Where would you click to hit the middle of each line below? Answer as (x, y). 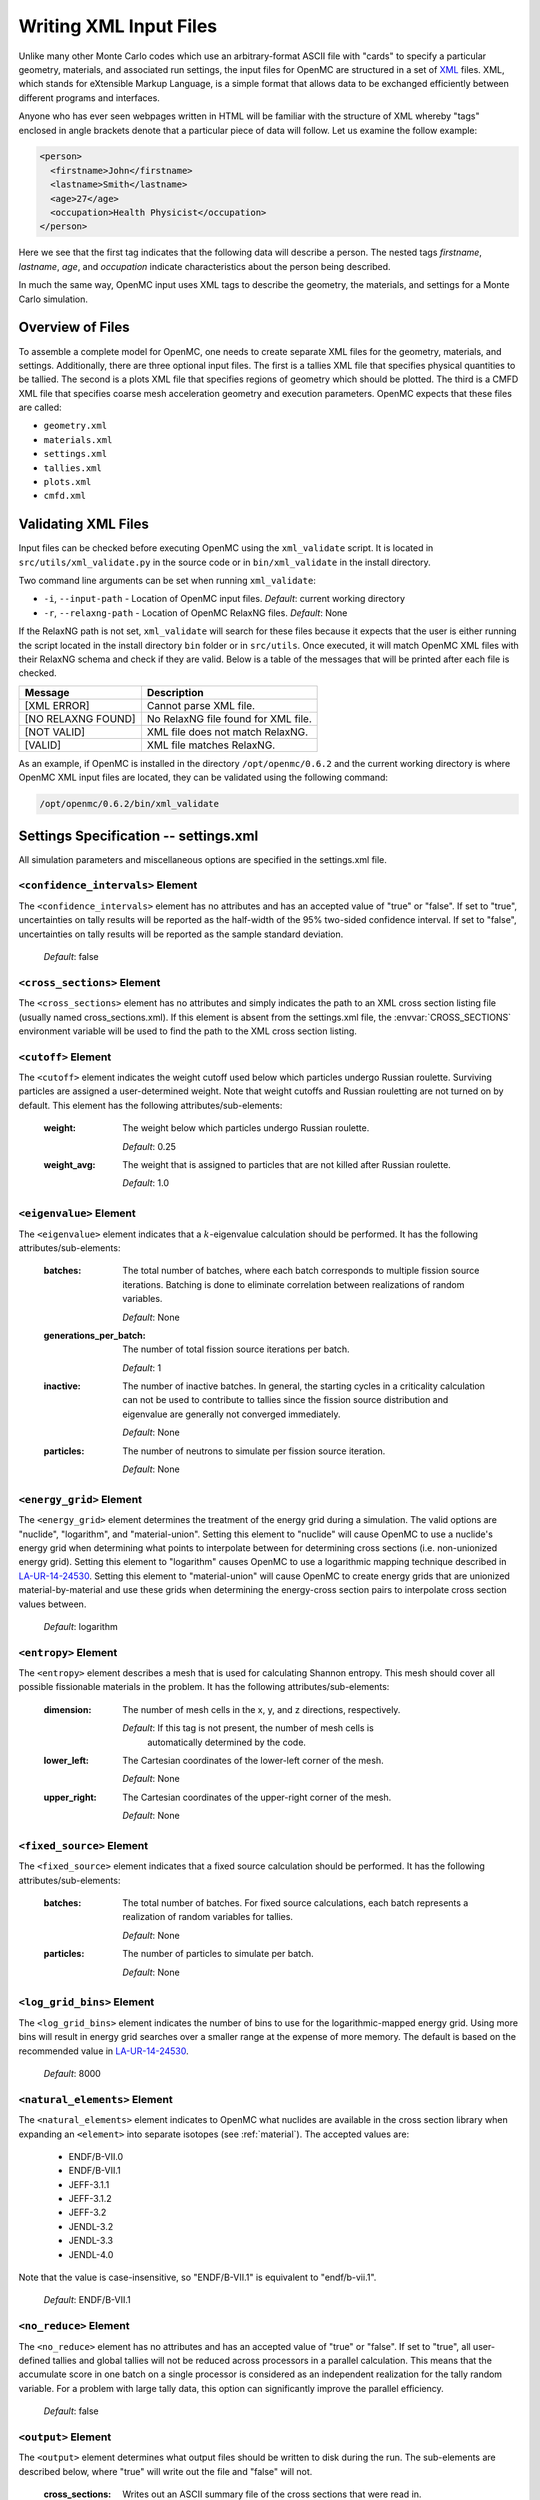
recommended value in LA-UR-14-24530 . (103, 2051)
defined (34, 2360)
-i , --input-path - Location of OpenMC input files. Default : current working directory (224, 599)
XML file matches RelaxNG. (211, 745)
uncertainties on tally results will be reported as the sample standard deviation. (181, 934)
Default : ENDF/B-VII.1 (87, 2300)
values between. (52, 1604)
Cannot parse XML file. (200, 705)
